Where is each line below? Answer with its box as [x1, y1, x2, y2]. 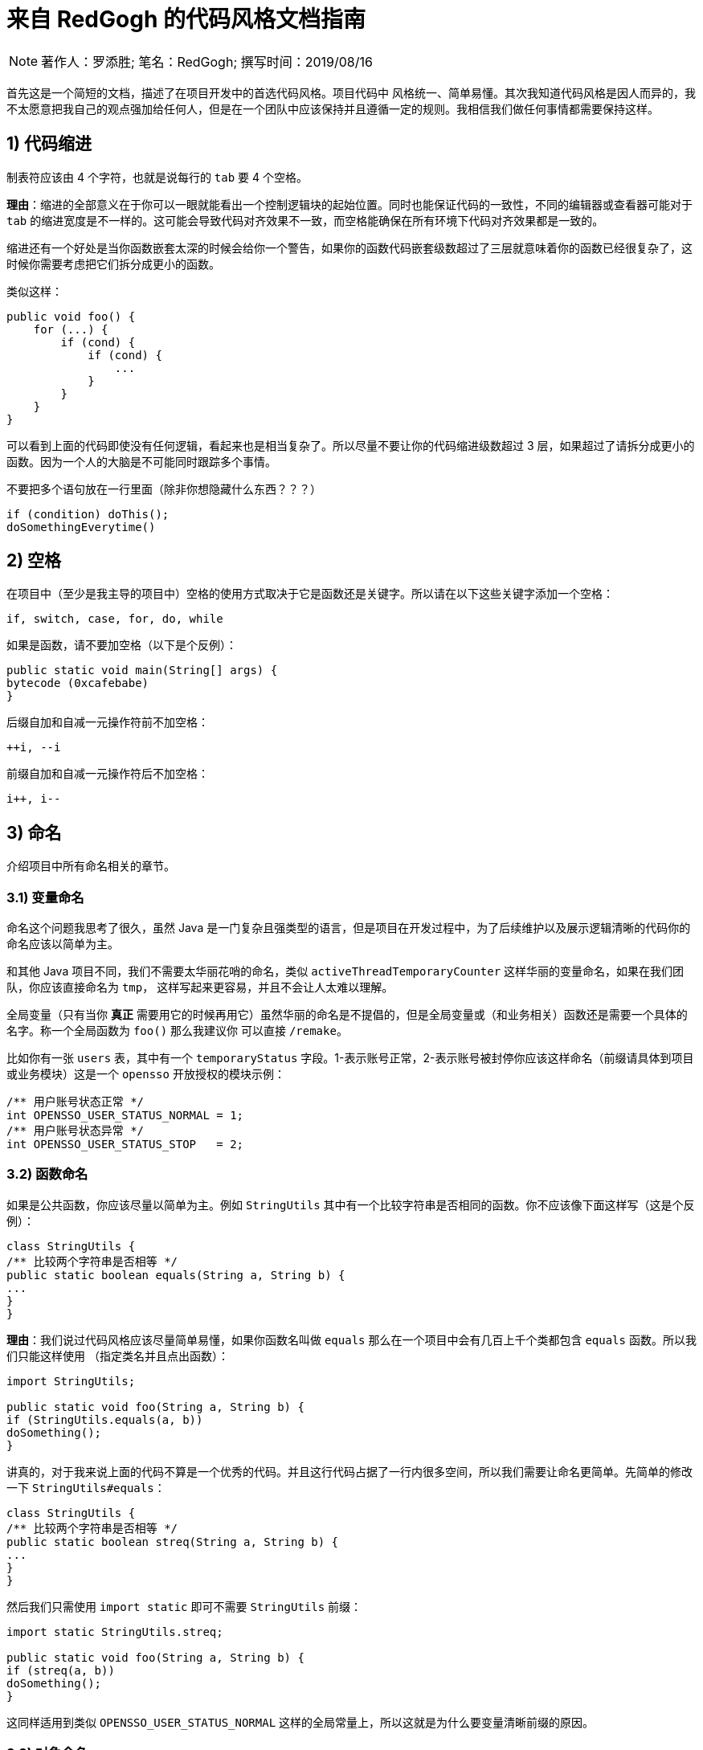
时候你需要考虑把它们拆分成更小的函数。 [6, 256, 220, 271]
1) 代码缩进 [6, 133, 92, 154]
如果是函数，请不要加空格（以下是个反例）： [6, 638, 237, 652]
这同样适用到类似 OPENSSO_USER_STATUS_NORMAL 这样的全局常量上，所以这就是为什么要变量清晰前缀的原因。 [6, 1715, 595, 1729]
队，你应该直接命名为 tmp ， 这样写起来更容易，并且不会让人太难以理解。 [6, 980, 394, 995]
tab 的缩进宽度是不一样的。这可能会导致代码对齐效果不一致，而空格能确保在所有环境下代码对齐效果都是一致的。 [6, 213, 604, 227]
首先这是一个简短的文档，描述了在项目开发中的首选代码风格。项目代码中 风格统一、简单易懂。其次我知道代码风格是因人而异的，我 [6, 85, 696, 100]
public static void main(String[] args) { [6, 664, 278, 677]
